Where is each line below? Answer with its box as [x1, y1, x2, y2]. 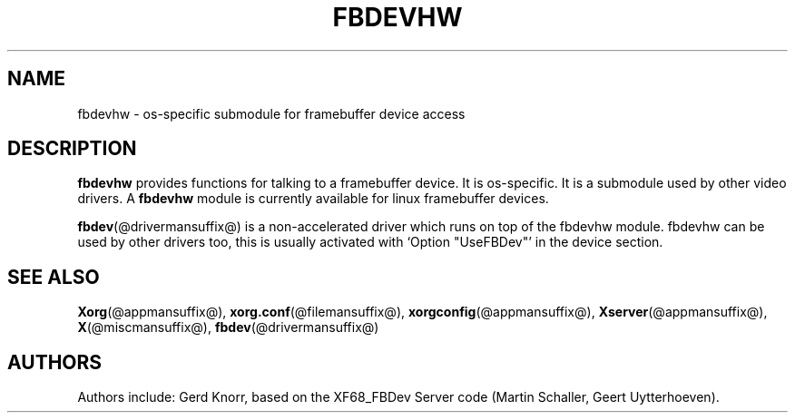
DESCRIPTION [7, 137, 137, 161]
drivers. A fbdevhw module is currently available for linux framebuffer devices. [77, 190, 549, 207]
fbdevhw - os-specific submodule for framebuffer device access [77, 105, 466, 122]
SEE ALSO [7, 265, 100, 288]
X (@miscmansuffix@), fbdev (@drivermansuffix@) [77, 319, 379, 336]
